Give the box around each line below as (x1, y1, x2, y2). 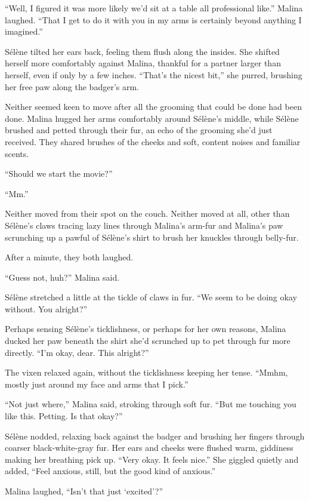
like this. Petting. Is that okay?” (5, 410, 123, 422)
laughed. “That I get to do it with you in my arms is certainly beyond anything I (5, 13, 302, 26)
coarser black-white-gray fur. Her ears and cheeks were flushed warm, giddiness (5, 441, 293, 454)
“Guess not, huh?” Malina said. (5, 271, 120, 283)
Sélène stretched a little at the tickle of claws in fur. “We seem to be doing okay (5, 291, 297, 303)
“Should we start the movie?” (5, 167, 113, 180)
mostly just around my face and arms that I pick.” (5, 377, 189, 390)
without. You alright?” (5, 302, 88, 315)
